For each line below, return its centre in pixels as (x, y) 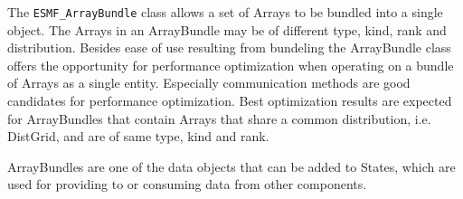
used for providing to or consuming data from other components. (187, 184)
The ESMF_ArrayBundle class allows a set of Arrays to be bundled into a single (225, 12)
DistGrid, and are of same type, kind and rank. (138, 136)
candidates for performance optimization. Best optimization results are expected (230, 101)
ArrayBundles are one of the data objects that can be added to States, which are (231, 166)
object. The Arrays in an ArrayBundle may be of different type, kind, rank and (227, 29)
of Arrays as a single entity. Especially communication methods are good (209, 83)
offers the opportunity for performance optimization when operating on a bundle (231, 65)
